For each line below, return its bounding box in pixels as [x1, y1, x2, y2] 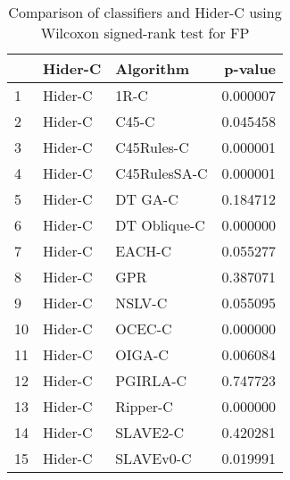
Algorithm [115, 58, 189, 79]
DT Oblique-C [115, 215, 205, 235]
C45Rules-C [115, 137, 189, 157]
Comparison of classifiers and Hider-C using [8, 2, 282, 22]
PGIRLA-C [115, 370, 187, 391]
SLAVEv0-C [115, 448, 192, 468]
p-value [224, 58, 277, 79]
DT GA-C [115, 189, 178, 209]
